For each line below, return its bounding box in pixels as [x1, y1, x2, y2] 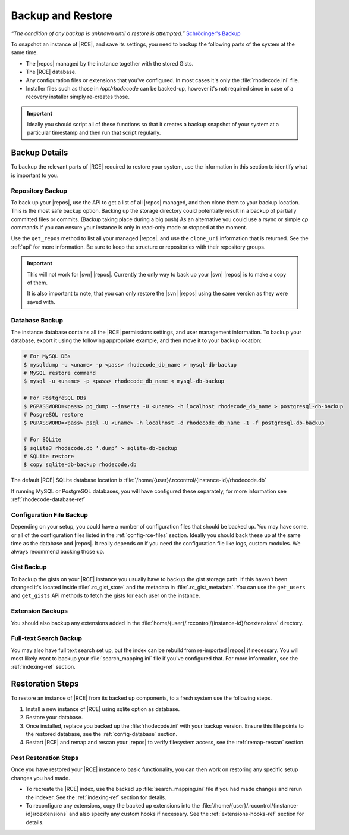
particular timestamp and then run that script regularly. [27, 129, 161, 136]
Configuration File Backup [11, 510, 89, 519]
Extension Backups [11, 607, 68, 615]
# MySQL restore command [23, 370, 96, 377]
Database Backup [11, 316, 64, 324]
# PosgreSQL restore [23, 411, 83, 418]
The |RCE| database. [26, 69, 77, 76]
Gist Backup [11, 563, 47, 572]
